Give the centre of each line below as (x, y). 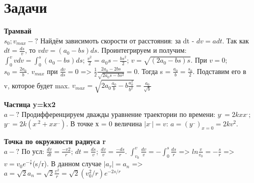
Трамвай (18, 31)
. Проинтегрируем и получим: (142, 50)
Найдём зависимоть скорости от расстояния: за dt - (117, 40)
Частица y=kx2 (30, 104)
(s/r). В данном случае (67, 164)
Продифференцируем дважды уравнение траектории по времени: (118, 114)
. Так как (236, 40)
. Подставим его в (220, 71)
